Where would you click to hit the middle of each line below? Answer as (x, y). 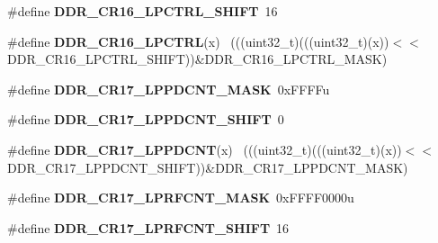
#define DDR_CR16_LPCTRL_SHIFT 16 (143, 11)
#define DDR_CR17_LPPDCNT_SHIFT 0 (146, 119)
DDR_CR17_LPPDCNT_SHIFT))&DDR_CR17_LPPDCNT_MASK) (208, 167)
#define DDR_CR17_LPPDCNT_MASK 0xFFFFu (169, 89)
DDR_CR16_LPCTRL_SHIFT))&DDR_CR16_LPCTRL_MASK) (197, 59)
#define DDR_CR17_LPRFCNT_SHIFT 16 (148, 227)
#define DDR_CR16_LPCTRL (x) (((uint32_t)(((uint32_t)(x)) (198, 41)
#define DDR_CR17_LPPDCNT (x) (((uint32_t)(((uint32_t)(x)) (205, 149)
